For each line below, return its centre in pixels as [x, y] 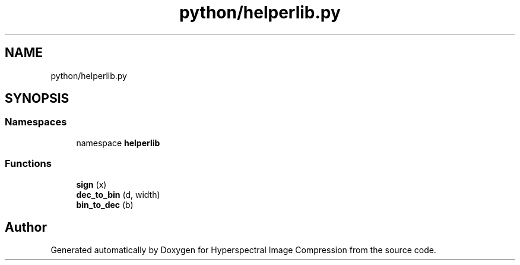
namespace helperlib [118, 143]
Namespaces [36, 122]
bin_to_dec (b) [105, 204]
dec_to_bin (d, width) [118, 194]
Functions [28, 164]
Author [26, 227]
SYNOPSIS [37, 99]
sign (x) [91, 184]
